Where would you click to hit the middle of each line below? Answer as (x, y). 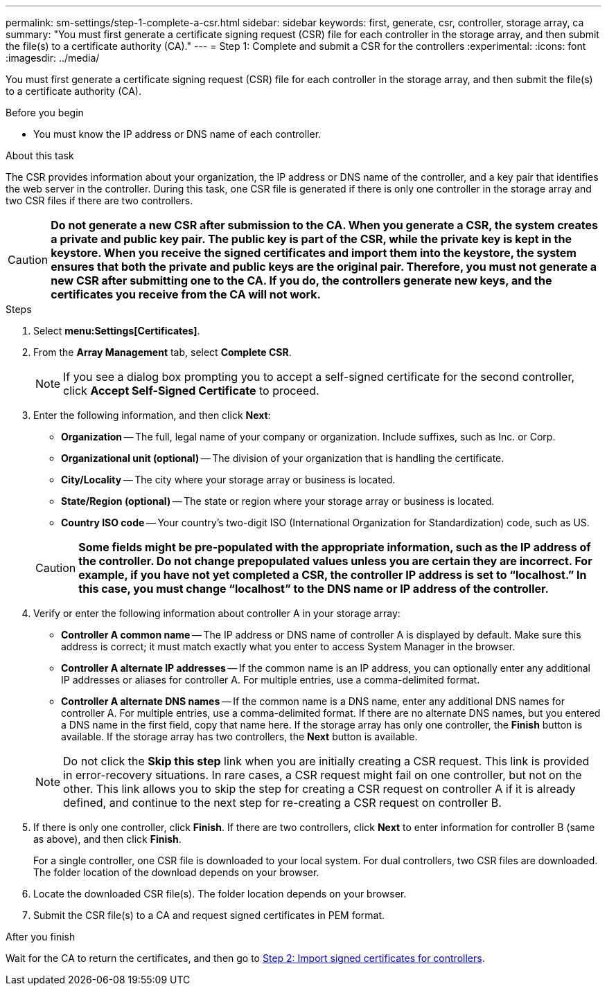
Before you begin (45, 113)
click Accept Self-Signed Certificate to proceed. (191, 391)
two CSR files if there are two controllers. (99, 200)
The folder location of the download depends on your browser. (176, 872)
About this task (40, 155)
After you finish (41, 937)
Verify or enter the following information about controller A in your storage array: (217, 613)
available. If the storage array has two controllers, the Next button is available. (239, 736)
